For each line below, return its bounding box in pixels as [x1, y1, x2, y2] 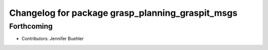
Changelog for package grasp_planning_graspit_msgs [9, 7, 238, 18]
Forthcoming [9, 22, 53, 31]
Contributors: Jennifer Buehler [21, 36, 84, 42]
